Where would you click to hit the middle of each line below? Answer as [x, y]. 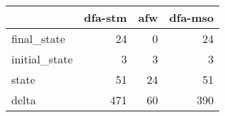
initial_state [42, 59]
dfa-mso [192, 17]
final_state [39, 38]
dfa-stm [105, 17]
